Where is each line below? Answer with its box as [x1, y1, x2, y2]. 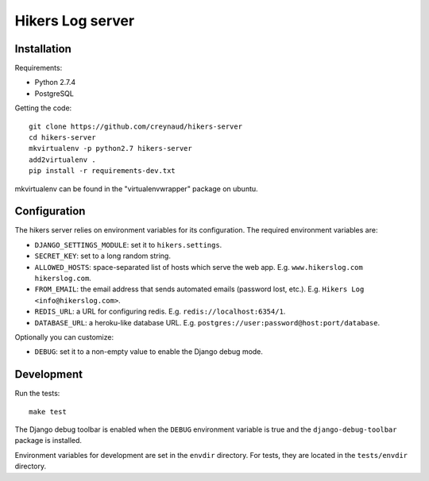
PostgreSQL [34, 88, 75, 98]
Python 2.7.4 [34, 78, 76, 87]
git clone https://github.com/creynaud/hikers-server [29, 121, 242, 131]
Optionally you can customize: [14, 333, 114, 341]
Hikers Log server [14, 12, 135, 29]
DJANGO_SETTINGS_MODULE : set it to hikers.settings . [34, 240, 222, 249]
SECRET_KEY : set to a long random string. [34, 251, 171, 261]
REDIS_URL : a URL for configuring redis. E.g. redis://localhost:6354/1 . [34, 306, 286, 317]
